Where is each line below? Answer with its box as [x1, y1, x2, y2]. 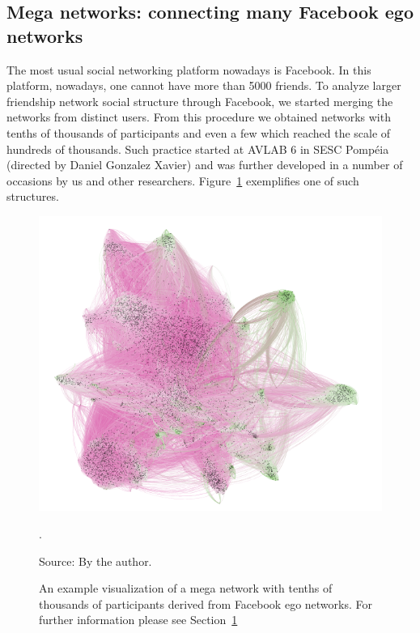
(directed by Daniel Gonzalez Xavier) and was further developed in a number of [6, 156, 403, 173]
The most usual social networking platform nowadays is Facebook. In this [6, 61, 371, 78]
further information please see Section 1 [39, 611, 238, 628]
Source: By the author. [39, 552, 152, 569]
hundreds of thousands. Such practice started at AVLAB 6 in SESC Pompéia [6, 140, 389, 157]
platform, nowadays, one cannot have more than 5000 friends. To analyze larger [6, 77, 401, 94]
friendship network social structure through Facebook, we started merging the [6, 92, 393, 109]
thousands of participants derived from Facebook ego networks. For [39, 595, 372, 612]
